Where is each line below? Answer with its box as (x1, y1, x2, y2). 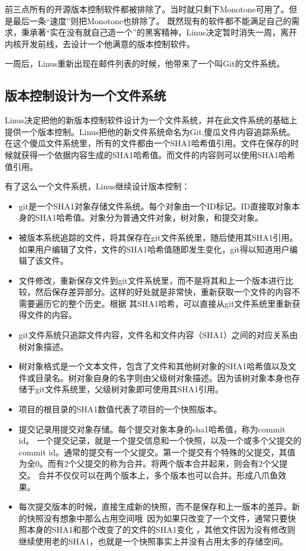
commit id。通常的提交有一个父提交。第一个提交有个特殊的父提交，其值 (18, 445, 296, 458)
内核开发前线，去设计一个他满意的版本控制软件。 (5, 37, 195, 50)
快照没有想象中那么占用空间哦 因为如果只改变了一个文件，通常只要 (27, 511, 288, 524)
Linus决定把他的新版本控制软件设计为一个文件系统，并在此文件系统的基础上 (5, 114, 298, 126)
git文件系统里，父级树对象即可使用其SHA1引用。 (35, 383, 223, 395)
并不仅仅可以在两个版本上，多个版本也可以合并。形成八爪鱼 (46, 469, 278, 481)
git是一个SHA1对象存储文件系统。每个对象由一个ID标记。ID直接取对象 (18, 199, 292, 212)
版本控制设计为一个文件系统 (5, 86, 166, 104)
